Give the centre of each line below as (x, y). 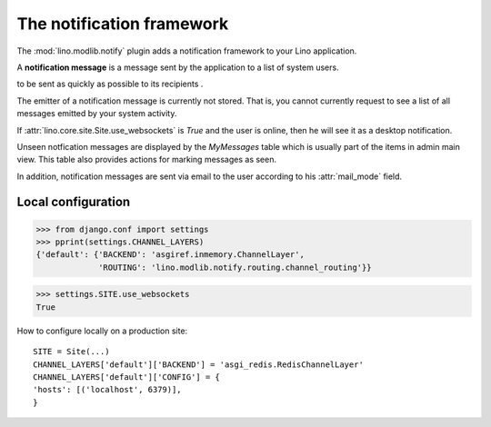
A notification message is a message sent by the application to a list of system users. (178, 67)
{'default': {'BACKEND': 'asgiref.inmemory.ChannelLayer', (170, 255)
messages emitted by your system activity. (97, 114)
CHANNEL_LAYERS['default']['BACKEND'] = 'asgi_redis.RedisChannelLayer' (198, 364)
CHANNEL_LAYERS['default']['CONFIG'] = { (126, 377)
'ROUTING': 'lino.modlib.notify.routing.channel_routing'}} (235, 267)
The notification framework (123, 24)
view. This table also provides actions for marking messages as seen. (147, 160)
